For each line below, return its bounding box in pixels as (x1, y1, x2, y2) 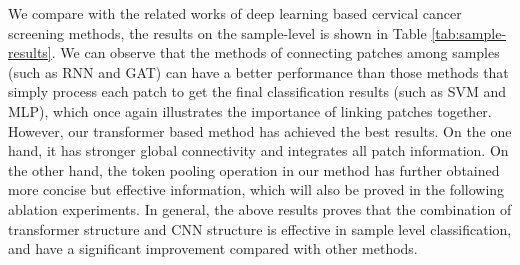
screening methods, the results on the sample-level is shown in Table (8, 22, 427, 43)
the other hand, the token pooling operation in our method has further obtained (8, 159, 500, 180)
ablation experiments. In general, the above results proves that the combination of (8, 198, 512, 219)
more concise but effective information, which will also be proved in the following (8, 179, 505, 200)
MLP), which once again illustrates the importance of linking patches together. (8, 100, 492, 121)
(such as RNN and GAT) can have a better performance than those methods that (8, 61, 509, 82)
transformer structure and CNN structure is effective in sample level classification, (8, 218, 512, 239)
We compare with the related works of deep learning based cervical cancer (8, 3, 462, 23)
